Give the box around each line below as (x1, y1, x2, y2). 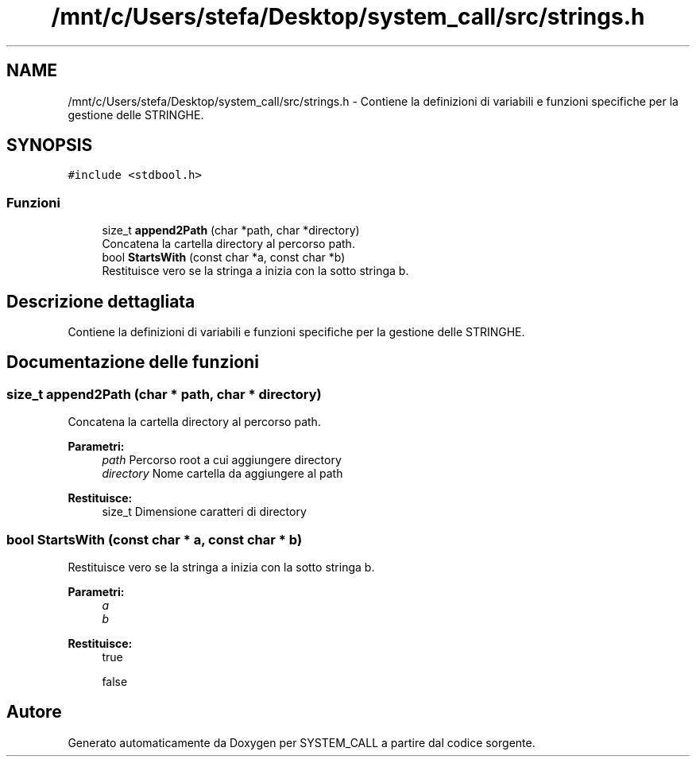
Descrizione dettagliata (6, 291, 195, 312)
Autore (6, 702, 62, 722)
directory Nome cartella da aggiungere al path (102, 467, 343, 481)
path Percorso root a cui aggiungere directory (102, 453, 342, 467)
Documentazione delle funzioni (6, 352, 259, 373)
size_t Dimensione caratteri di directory (102, 505, 307, 519)
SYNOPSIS (6, 135, 93, 156)
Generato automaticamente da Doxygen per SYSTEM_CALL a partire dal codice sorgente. (68, 735, 536, 749)
